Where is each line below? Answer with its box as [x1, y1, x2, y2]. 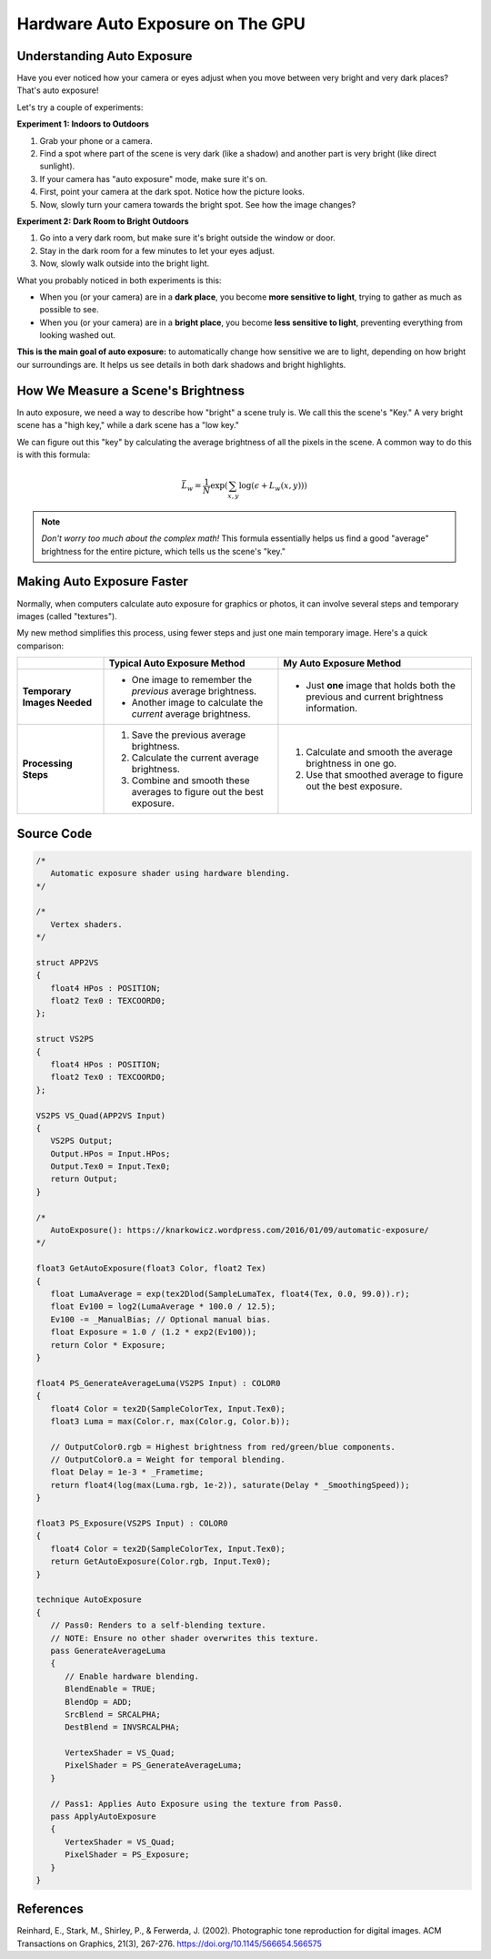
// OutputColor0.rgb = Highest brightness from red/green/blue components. [50, 1442, 396, 1452]
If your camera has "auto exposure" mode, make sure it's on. [39, 173, 268, 184]
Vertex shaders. [50, 919, 123, 929]
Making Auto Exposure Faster [16, 574, 188, 589]
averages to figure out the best [131, 786, 264, 799]
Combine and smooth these [131, 774, 250, 787]
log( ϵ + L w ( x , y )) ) [238, 481, 308, 493]
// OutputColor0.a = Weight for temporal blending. [50, 1454, 286, 1465]
